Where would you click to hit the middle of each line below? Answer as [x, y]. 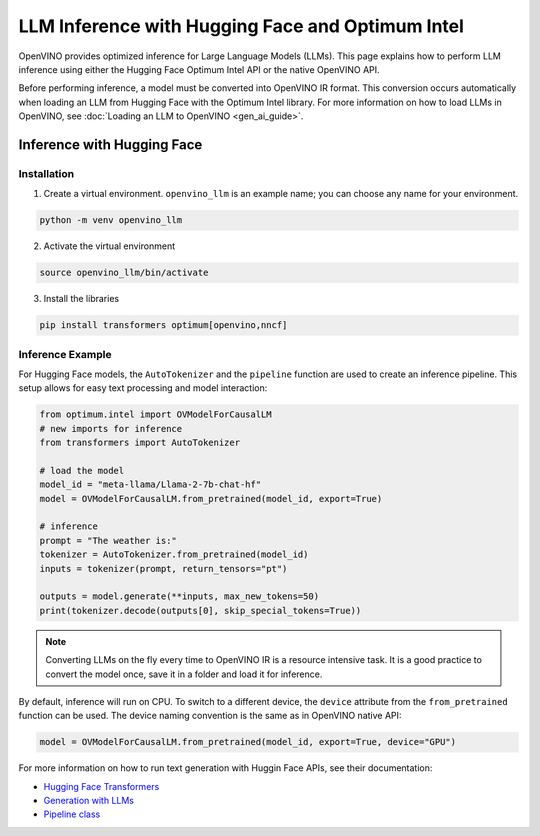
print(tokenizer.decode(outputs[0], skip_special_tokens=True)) [200, 610]
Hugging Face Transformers [101, 786]
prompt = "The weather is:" [108, 540]
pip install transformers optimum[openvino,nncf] [163, 325]
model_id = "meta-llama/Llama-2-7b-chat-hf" [150, 484]
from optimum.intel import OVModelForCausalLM [155, 414]
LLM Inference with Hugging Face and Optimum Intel [241, 26]
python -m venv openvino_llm [111, 220]
